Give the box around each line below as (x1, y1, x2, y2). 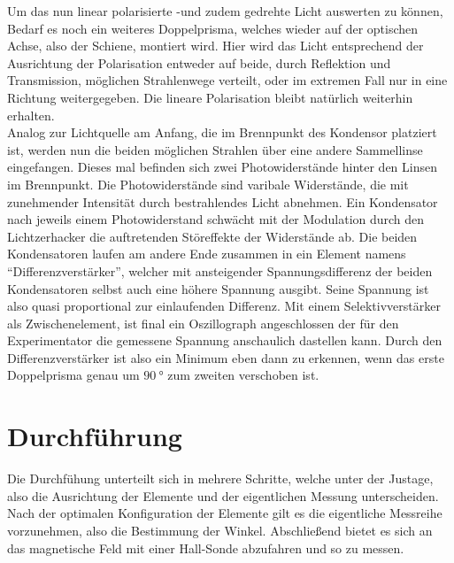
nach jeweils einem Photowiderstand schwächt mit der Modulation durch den (7, 210, 425, 228)
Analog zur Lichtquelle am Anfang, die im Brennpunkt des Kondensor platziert (7, 123, 437, 142)
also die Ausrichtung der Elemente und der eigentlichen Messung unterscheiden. (7, 486, 439, 505)
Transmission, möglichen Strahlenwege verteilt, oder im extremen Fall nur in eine (7, 71, 448, 89)
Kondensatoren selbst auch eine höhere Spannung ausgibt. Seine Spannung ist (7, 279, 429, 297)
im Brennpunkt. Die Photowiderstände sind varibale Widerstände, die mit (7, 174, 409, 193)
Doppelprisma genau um (7, 366, 140, 384)
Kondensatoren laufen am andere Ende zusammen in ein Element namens (7, 244, 406, 263)
